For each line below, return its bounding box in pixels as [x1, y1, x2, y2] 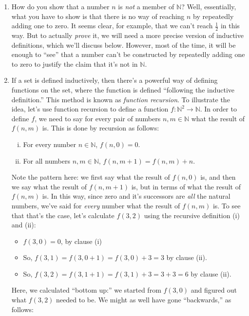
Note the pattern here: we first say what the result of [11, 172, 170, 182]
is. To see [212, 200, 241, 210]
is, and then [200, 172, 236, 182]
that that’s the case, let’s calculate [11, 210, 115, 220]
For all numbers [23, 155, 71, 166]
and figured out [191, 285, 237, 295]
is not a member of [118, 1, 174, 11]
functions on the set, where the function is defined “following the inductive [11, 84, 235, 94]
